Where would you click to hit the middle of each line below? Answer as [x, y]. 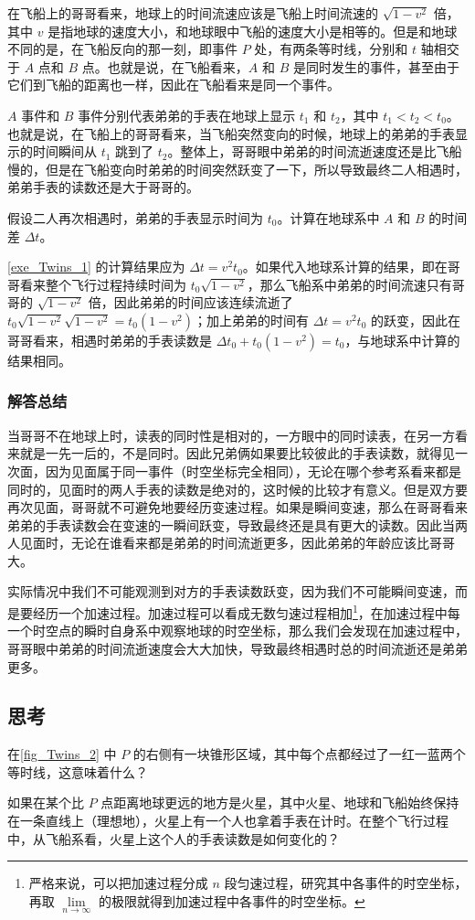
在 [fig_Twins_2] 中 [62, 754]
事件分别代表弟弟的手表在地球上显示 [187, 115]
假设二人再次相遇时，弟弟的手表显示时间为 [135, 217]
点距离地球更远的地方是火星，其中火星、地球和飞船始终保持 [280, 802]
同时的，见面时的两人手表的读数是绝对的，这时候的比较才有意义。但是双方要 [237, 489]
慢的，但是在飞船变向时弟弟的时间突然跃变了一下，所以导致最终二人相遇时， [237, 169]
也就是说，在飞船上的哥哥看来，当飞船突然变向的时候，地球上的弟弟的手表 [231, 133]
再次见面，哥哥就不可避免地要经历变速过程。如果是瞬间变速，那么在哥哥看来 [237, 507]
